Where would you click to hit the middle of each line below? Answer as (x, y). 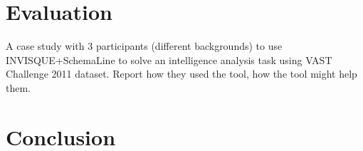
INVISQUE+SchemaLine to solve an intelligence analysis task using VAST (169, 59)
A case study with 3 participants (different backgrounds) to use (144, 46)
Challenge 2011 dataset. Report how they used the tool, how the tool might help (181, 74)
